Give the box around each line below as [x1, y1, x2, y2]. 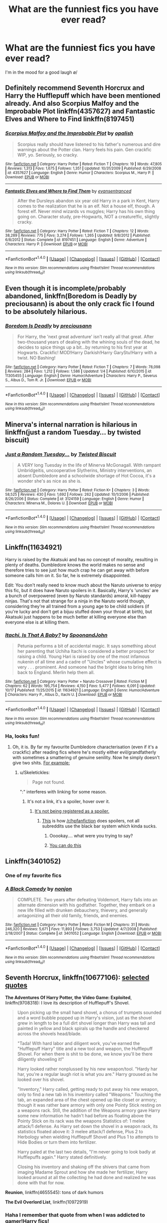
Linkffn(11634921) [5, 543, 62, 552]
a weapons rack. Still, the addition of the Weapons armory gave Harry [17, 1107, 161, 1113]
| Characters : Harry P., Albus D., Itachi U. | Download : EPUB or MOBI [5, 692, 123, 697]
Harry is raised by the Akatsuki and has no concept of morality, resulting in [5, 556, 158, 562]
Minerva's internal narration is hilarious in [5, 420, 138, 428]
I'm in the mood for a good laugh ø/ [5, 69, 78, 75]
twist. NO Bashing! [17, 355, 56, 361]
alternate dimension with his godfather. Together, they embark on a [17, 902, 156, 908]
